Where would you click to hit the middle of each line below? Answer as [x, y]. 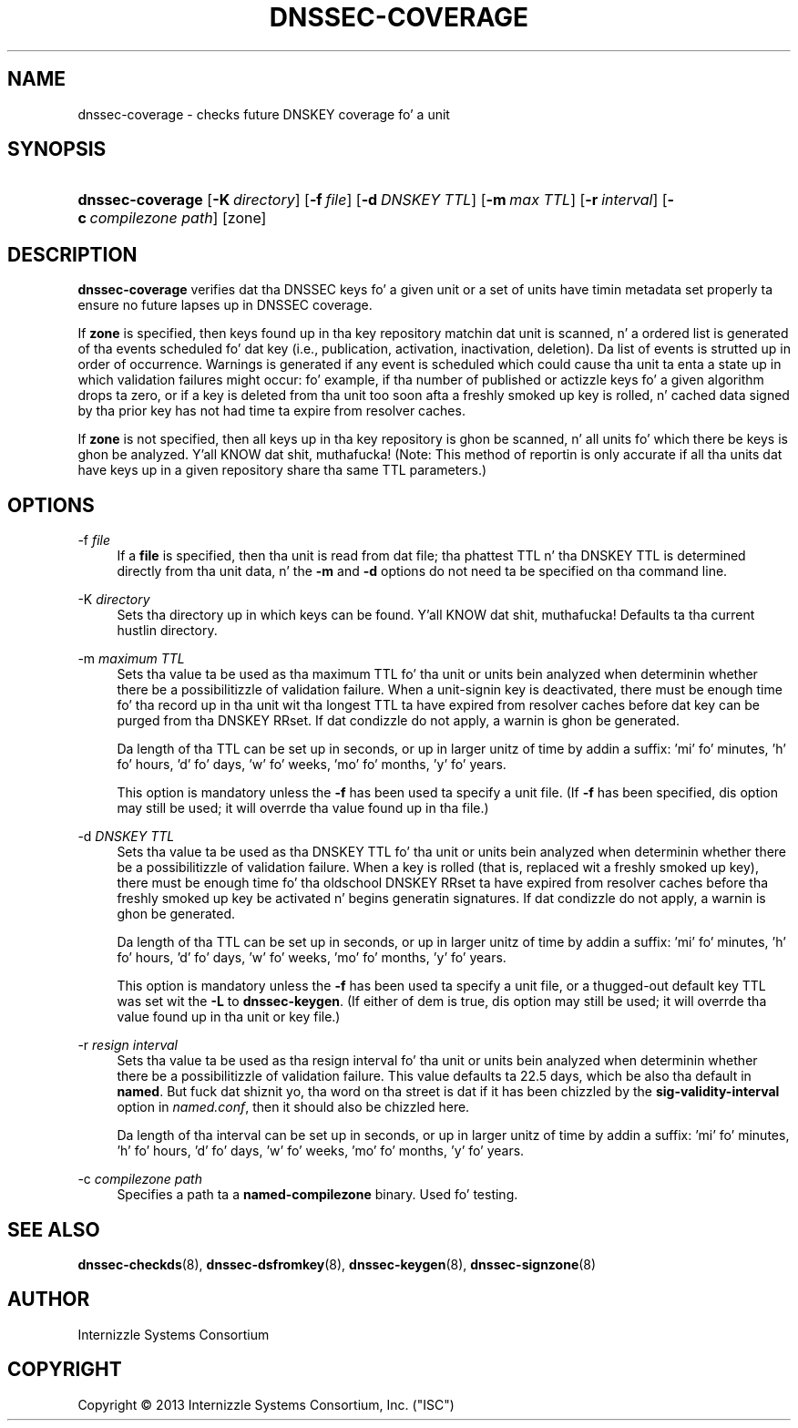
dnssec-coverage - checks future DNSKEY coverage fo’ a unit [264, 114]
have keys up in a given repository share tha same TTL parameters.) [282, 470]
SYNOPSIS [57, 149]
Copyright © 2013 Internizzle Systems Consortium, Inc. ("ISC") [266, 1404]
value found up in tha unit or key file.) [229, 1017]
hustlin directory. [167, 631]
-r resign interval [128, 1045]
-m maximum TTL [131, 659]
